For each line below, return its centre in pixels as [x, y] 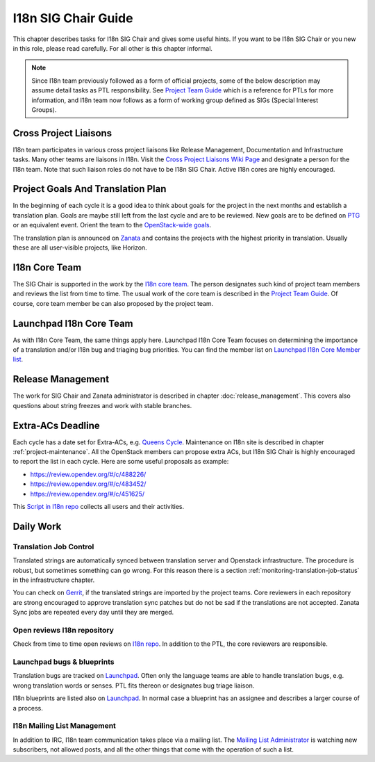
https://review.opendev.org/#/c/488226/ [88, 474]
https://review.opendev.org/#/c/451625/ [87, 494]
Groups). [44, 110]
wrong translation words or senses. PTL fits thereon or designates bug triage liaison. [134, 686]
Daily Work [37, 526]
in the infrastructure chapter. [54, 580]
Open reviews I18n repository [64, 630]
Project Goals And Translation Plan [90, 189]
